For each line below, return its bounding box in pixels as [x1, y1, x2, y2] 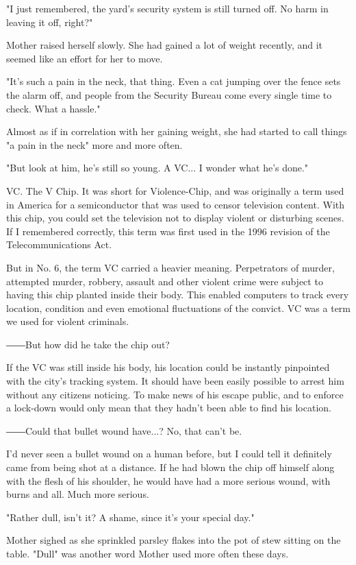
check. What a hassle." [6, 101, 101, 115]
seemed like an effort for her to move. [6, 51, 163, 65]
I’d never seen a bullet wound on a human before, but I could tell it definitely [6, 446, 332, 461]
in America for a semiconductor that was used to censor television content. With [6, 197, 345, 211]
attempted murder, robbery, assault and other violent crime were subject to [6, 274, 323, 288]
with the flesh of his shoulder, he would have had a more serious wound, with [6, 473, 331, 488]
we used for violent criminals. [6, 314, 129, 328]
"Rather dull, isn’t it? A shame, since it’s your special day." [6, 509, 255, 524]
